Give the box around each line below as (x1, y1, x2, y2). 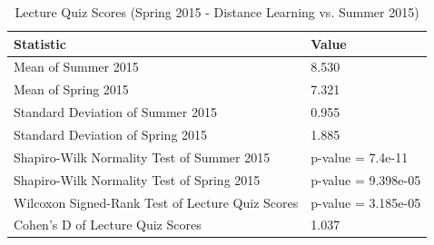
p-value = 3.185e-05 (311, 192, 421, 211)
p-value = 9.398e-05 (311, 170, 421, 189)
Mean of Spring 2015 (14, 80, 129, 99)
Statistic (14, 34, 66, 53)
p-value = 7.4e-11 (311, 147, 409, 166)
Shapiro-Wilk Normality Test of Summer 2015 (14, 147, 271, 166)
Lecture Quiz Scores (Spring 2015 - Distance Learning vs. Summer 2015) (15, 3, 419, 21)
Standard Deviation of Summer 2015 (14, 103, 217, 122)
